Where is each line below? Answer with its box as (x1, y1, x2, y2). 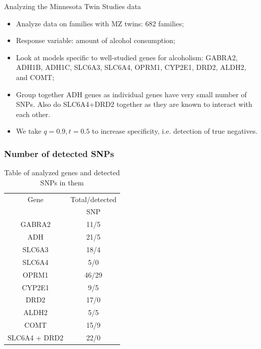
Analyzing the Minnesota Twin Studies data (4, 1, 141, 11)
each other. (16, 108, 51, 119)
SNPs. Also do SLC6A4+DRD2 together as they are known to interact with (16, 99, 252, 109)
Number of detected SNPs (4, 147, 114, 160)
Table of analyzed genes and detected (4, 167, 120, 178)
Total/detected (70, 193, 117, 204)
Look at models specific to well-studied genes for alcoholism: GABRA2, (16, 52, 238, 62)
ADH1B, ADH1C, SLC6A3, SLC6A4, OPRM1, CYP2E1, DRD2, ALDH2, (16, 62, 246, 72)
